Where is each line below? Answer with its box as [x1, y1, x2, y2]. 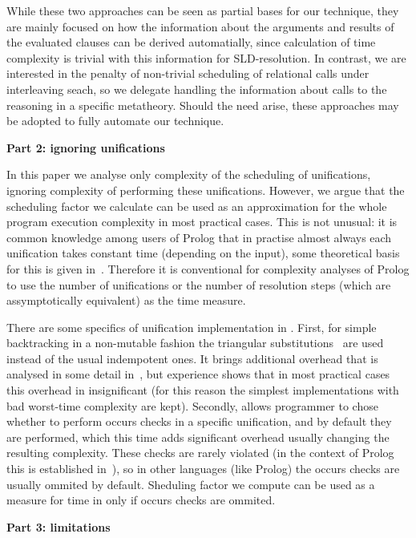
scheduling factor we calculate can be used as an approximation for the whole [6, 197, 387, 214]
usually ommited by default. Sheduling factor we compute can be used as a [6, 475, 375, 492]
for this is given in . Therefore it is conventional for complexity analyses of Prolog [6, 260, 410, 277]
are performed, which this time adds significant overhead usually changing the [6, 428, 390, 445]
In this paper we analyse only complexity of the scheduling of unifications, [6, 166, 371, 183]
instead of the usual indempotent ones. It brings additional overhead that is [6, 350, 378, 366]
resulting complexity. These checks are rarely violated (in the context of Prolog [6, 444, 394, 461]
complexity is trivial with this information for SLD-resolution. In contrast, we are [6, 49, 406, 66]
